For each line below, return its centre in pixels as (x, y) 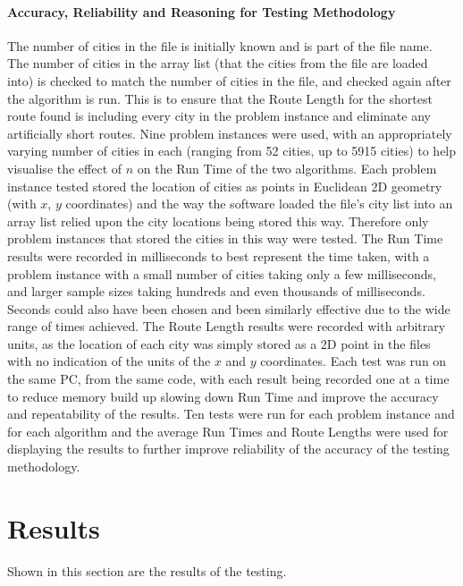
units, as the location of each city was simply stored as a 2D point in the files (219, 343)
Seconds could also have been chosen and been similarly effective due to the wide (229, 308)
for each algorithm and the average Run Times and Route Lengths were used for (228, 431)
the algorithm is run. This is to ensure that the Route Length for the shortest (220, 98)
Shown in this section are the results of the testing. (147, 570)
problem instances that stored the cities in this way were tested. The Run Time (225, 238)
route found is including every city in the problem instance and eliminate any (219, 116)
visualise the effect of (65, 168)
